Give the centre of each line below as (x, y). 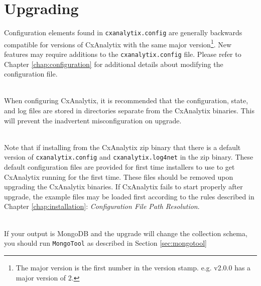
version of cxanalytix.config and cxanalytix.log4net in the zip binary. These (129, 157)
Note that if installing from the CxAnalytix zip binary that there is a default (122, 147)
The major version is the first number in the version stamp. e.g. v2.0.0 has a (133, 267)
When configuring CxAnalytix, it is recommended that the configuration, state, (126, 100)
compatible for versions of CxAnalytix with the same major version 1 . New (118, 43)
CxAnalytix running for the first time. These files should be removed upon (119, 176)
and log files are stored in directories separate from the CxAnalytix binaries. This (129, 111)
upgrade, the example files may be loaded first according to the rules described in (129, 196)
